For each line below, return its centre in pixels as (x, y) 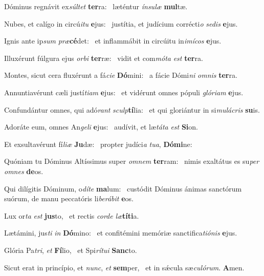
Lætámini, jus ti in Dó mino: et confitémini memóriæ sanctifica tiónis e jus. (121, 233)
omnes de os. (24, 171)
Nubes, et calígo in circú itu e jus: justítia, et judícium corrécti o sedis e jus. (121, 23)
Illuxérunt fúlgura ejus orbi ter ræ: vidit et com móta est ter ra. (104, 58)
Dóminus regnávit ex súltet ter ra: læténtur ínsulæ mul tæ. (96, 6)
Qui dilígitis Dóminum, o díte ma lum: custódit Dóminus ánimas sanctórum (123, 188)
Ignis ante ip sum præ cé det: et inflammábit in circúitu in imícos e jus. (113, 41)
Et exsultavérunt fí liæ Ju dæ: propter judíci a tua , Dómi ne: (98, 144)
